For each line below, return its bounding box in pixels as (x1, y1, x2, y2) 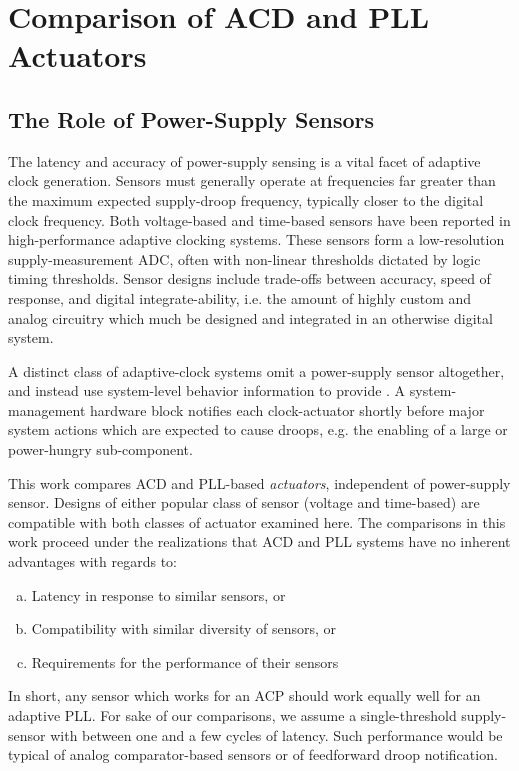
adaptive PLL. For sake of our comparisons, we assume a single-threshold (8, 705, 457, 726)
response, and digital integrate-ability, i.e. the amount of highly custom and (8, 287, 472, 308)
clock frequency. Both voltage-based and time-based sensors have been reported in (8, 209, 511, 230)
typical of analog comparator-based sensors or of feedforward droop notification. (8, 744, 498, 765)
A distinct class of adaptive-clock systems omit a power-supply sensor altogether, (8, 360, 505, 381)
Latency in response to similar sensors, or (31, 584, 286, 605)
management (8, 399, 86, 420)
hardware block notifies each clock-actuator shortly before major (90, 399, 485, 420)
